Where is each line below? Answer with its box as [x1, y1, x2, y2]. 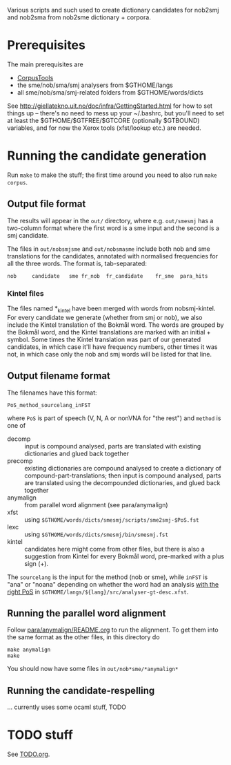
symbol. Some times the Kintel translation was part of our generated [7, 335, 201, 343]
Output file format [7, 198, 86, 210]
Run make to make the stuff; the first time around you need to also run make [7, 171, 217, 179]
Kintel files [7, 288, 44, 298]
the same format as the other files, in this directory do [7, 633, 160, 641]
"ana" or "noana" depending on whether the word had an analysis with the [7, 580, 219, 588]
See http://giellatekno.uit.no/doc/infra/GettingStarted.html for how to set [7, 102, 212, 110]
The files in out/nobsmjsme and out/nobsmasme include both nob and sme [7, 245, 210, 253]
